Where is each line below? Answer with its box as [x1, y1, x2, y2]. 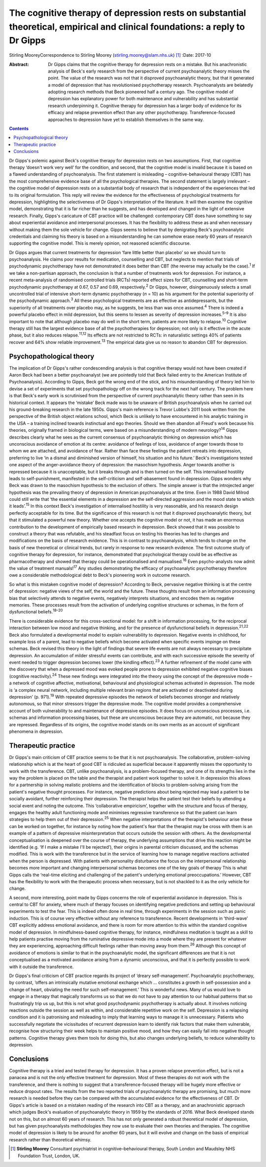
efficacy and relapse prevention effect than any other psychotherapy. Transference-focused [48, 110, 235, 115]
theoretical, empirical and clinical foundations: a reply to [9, 21, 245, 32]
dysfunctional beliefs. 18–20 [9, 608, 63, 615]
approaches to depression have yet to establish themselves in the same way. [48, 116, 204, 122]
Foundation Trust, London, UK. [18, 1153, 80, 1159]
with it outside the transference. [9, 964, 74, 970]
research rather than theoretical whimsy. [9, 1136, 92, 1142]
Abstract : [9, 61, 29, 67]
